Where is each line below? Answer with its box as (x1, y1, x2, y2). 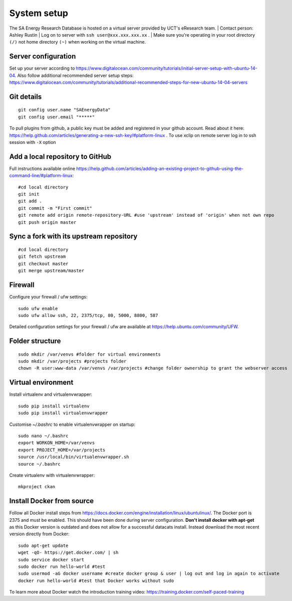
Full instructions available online (9, 166, 75, 172)
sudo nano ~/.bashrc (18, 433, 69, 438)
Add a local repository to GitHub (9, 152, 112, 161)
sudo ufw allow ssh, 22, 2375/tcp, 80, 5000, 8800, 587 (18, 313, 158, 318)
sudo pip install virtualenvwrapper (18, 410, 108, 416)
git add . (18, 198, 42, 204)
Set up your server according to (9, 65, 75, 71)
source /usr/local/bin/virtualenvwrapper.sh (18, 454, 130, 460)
